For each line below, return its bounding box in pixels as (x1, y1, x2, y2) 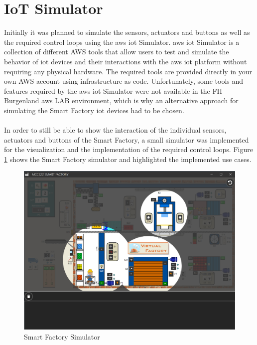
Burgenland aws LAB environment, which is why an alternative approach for (4, 95, 239, 106)
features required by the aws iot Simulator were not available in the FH (4, 85, 223, 96)
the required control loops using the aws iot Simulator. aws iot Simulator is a (4, 36, 240, 47)
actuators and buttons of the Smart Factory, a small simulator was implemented (4, 134, 249, 145)
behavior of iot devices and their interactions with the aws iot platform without (4, 56, 247, 66)
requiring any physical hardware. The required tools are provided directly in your (4, 66, 252, 76)
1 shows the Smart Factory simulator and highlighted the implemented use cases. (4, 154, 252, 164)
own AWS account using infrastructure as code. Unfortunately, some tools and (4, 76, 244, 86)
